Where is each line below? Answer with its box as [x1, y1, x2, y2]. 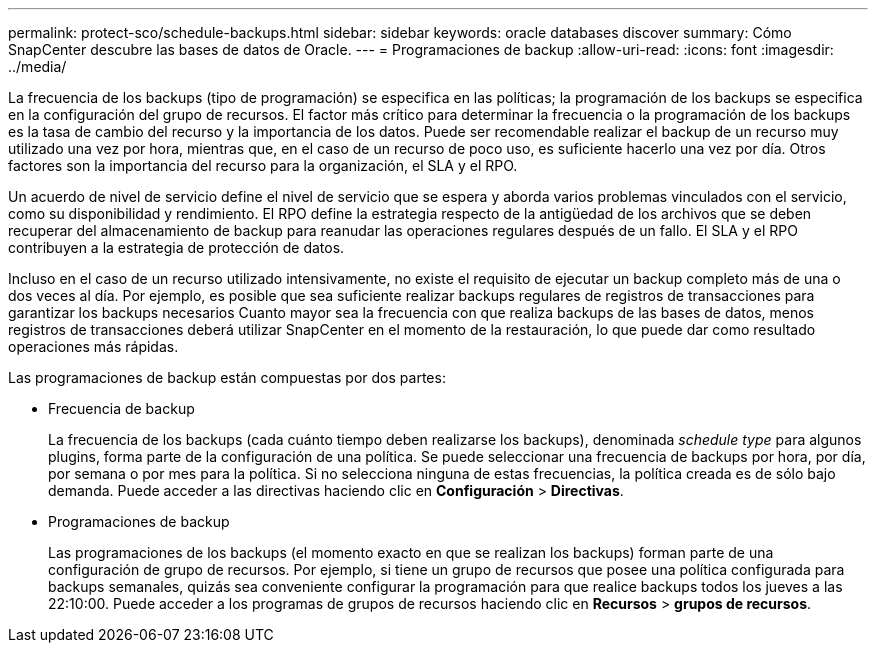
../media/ [8, 58, 67, 75]
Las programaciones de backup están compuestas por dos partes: [8, 369, 446, 386]
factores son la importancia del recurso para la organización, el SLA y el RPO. [8, 157, 518, 174]
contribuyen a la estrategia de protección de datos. [8, 239, 345, 256]
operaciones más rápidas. [8, 338, 179, 355]
